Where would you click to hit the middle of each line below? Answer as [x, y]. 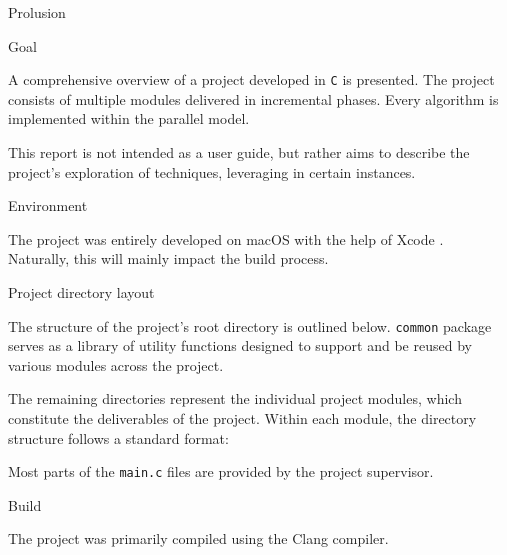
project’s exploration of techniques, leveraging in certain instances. [212, 171]
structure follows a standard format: [118, 437]
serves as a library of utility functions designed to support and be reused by [240, 345]
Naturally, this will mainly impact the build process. [168, 258]
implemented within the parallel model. [129, 118]
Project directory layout [81, 292]
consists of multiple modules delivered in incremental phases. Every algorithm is [253, 98]
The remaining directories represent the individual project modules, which [235, 398]
